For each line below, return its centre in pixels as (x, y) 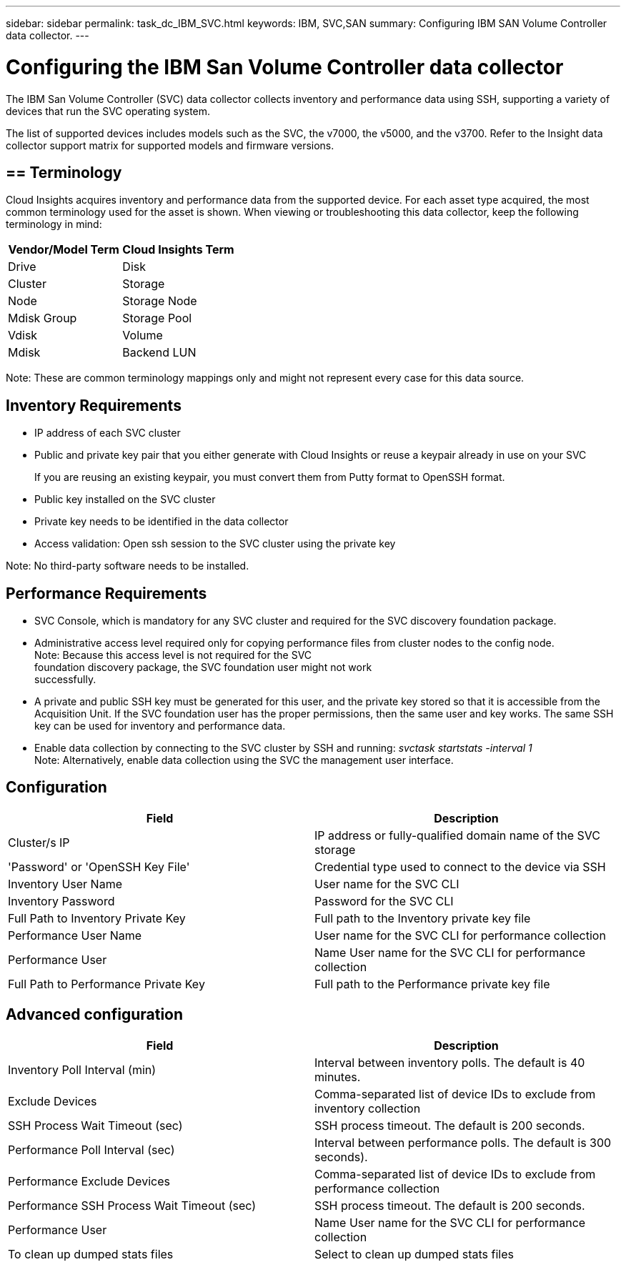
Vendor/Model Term (64, 250)
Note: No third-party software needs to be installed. (128, 566)
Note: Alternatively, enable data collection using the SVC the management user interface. (244, 760)
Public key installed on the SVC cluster (125, 500)
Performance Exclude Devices (89, 1181)
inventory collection (368, 1108)
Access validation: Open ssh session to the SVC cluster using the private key (215, 544)
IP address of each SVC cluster (108, 433)
